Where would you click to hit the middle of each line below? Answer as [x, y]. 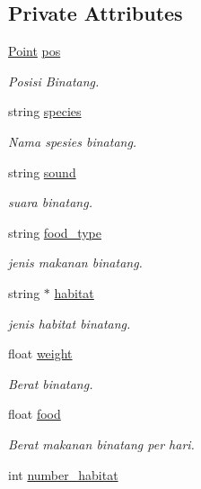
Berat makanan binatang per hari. [101, 444]
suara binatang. [50, 202]
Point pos [35, 51]
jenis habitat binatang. [70, 323]
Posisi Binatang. [54, 81]
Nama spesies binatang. [73, 141]
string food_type [55, 232]
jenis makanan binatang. [75, 263]
